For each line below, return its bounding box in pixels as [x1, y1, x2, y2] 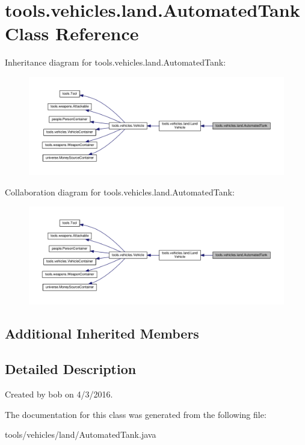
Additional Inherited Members [5, 324, 199, 343]
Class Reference [5, 21, 139, 46]
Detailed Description [5, 360, 137, 378]
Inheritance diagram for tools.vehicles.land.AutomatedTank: [5, 56, 226, 69]
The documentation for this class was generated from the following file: [5, 408, 266, 420]
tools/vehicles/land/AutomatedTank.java [5, 428, 156, 441]
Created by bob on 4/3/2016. [5, 387, 113, 400]
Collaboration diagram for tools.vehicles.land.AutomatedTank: [5, 185, 235, 198]
